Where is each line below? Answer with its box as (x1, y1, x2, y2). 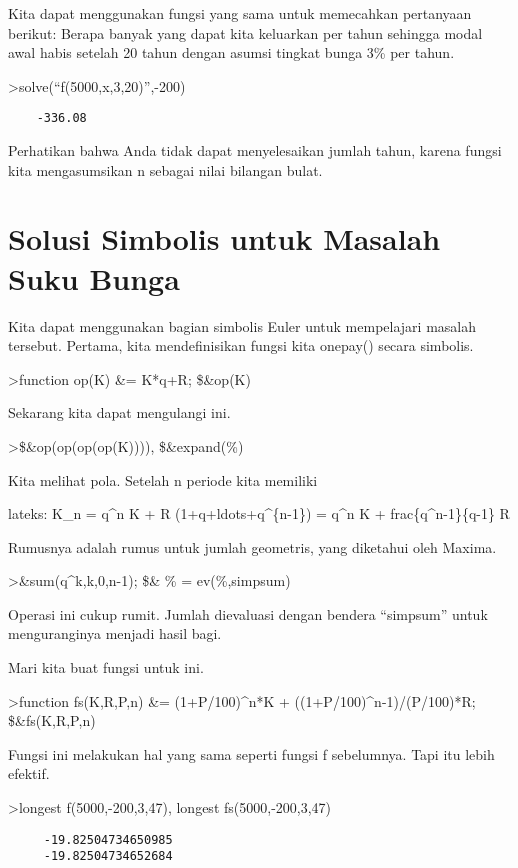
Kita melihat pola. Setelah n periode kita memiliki (8, 469, 318, 490)
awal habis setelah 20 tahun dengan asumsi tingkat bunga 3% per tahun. (8, 42, 455, 63)
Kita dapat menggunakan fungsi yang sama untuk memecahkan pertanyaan (8, 3, 472, 23)
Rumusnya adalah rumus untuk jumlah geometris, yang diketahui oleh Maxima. (8, 536, 497, 557)
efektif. (8, 763, 50, 784)
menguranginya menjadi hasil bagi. (8, 623, 222, 644)
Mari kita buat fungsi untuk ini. (8, 657, 204, 678)
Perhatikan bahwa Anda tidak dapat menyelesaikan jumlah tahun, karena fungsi (8, 140, 502, 161)
